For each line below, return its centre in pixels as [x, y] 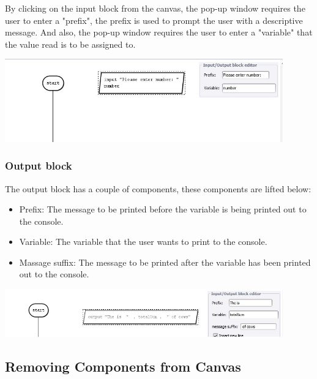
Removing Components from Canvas [123, 366]
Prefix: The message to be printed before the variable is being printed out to [163, 209]
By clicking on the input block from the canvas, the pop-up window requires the [155, 8]
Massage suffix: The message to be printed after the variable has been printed [165, 262]
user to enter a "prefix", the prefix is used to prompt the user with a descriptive [154, 20]
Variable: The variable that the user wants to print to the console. [143, 242]
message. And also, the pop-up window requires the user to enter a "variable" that [159, 32]
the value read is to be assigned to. [70, 44]
